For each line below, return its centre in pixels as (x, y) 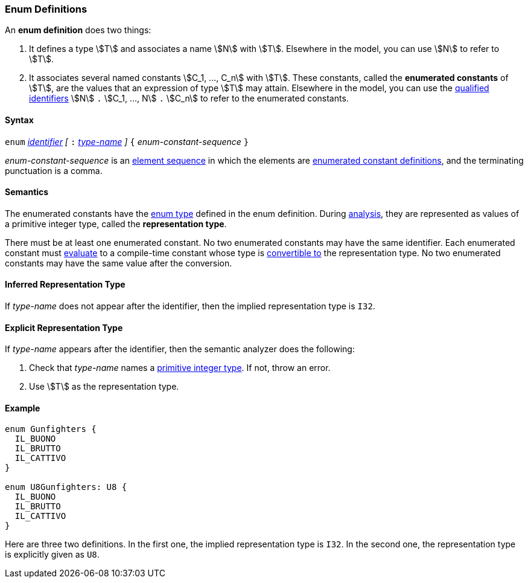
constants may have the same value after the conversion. (119, 263)
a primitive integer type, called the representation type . (116, 224)
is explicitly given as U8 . (52, 555)
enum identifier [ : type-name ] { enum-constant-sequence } (127, 141)
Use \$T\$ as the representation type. (104, 387)
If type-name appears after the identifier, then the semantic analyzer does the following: (180, 349)
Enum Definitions (46, 9)
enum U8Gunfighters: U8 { (66, 487)
